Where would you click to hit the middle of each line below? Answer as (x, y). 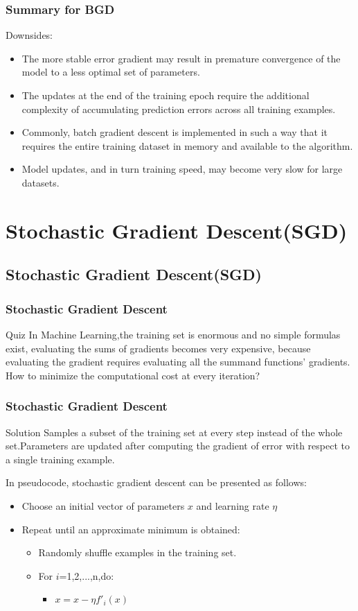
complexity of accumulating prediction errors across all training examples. (179, 109)
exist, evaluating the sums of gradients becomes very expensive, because (158, 348)
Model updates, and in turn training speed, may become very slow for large (182, 169)
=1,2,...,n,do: (87, 575)
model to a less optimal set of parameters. (111, 72)
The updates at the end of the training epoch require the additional (165, 95)
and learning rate (233, 505)
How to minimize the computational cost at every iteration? (133, 375)
